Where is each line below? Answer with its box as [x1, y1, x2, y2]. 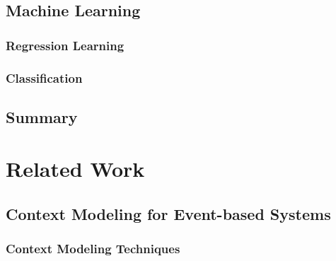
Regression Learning [6, 36, 124, 54]
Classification [6, 69, 83, 86]
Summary [6, 105, 78, 127]
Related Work [6, 154, 145, 183]
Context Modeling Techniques [6, 240, 180, 257]
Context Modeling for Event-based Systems [6, 203, 331, 225]
